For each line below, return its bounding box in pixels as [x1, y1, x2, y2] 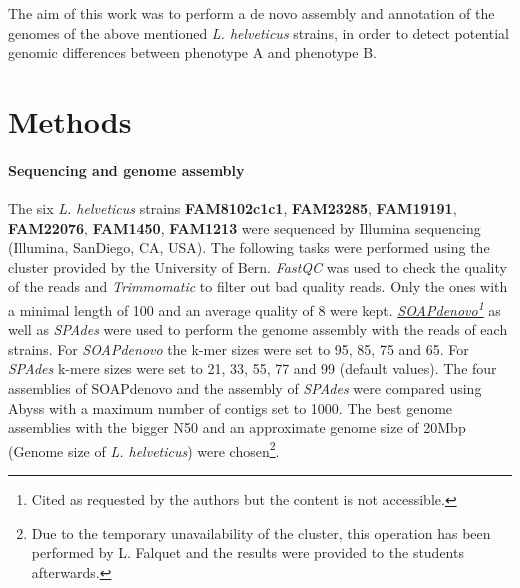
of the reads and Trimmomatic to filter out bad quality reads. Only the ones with [8, 276, 508, 297]
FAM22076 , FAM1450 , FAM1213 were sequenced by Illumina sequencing [8, 217, 481, 238]
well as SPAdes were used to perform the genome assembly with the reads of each [8, 319, 508, 340]
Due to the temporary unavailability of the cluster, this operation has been [31, 522, 491, 543]
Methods [8, 100, 132, 141]
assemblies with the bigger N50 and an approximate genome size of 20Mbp [8, 417, 466, 438]
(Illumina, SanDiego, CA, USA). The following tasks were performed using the [8, 237, 490, 258]
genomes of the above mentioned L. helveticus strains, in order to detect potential [8, 22, 509, 43]
